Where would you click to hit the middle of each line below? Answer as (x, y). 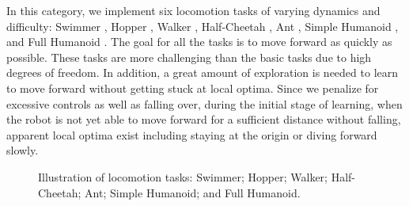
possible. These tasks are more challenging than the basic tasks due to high (189, 57)
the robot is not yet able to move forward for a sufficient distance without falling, (204, 119)
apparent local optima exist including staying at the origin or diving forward (192, 134)
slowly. (23, 150)
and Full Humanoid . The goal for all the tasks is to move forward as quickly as (199, 42)
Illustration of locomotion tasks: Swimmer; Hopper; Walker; (183, 176)
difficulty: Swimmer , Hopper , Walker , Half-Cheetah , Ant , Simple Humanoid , (203, 26)
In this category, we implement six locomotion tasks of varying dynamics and (193, 10)
